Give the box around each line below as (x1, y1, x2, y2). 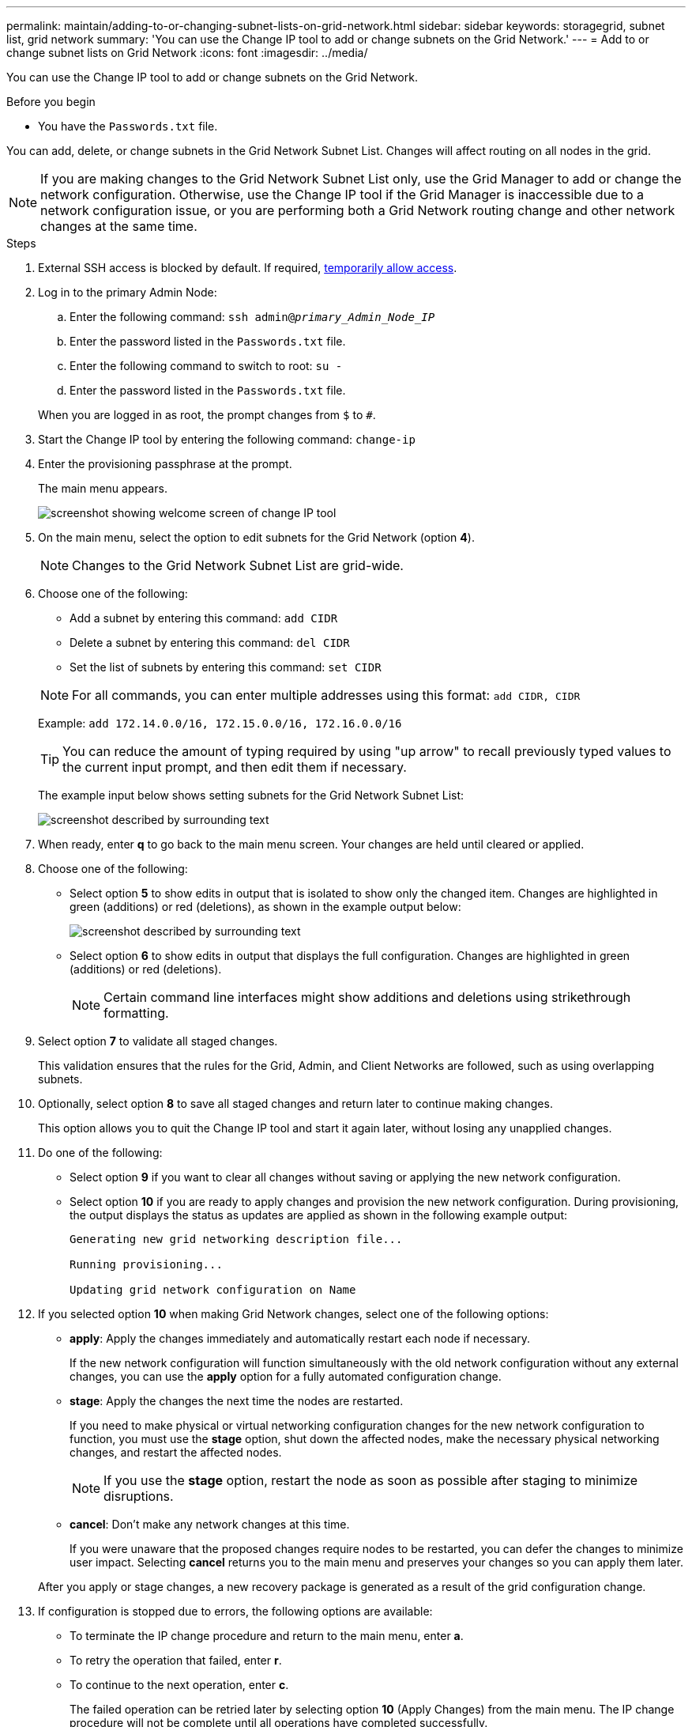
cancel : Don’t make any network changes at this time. (70, 1517, 350, 1531)
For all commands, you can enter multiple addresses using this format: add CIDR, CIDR (72, 687, 581, 703)
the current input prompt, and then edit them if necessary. (62, 759, 407, 775)
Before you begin (6, 95, 96, 108)
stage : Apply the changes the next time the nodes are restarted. (70, 1394, 404, 1408)
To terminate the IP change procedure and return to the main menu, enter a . (70, 1629, 464, 1642)
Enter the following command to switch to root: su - (70, 359, 343, 372)
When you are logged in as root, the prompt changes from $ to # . (38, 408, 376, 421)
